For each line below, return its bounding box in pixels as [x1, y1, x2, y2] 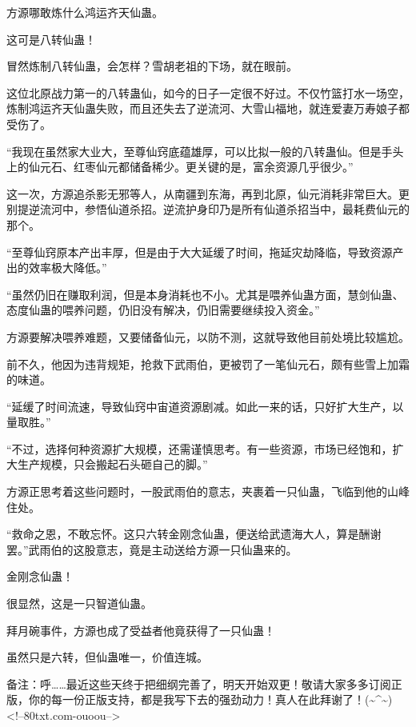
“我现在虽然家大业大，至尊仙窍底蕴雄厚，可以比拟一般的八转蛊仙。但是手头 [6, 142, 404, 159]
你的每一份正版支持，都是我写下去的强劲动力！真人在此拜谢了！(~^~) [28, 691, 393, 708]
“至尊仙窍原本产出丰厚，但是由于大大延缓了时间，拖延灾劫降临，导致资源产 [6, 243, 404, 260]
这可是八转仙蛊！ [6, 30, 96, 47]
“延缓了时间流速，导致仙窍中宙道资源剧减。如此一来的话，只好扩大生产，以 [6, 397, 404, 414]
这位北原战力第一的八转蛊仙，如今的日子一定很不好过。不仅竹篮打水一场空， [6, 84, 410, 101]
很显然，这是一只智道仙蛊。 [6, 595, 152, 612]
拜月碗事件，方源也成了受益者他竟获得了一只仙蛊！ [6, 621, 275, 638]
